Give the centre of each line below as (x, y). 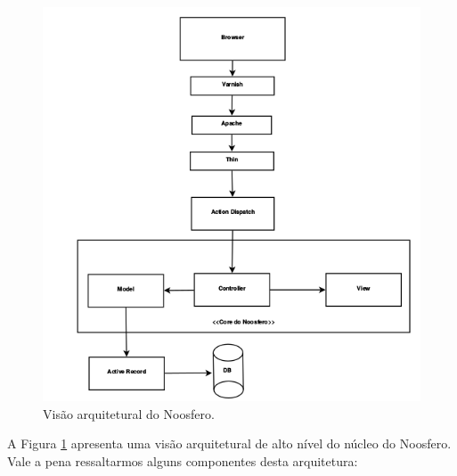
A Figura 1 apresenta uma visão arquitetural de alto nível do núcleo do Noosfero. (229, 443)
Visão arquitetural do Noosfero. (129, 413)
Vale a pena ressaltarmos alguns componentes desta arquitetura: (183, 460)
